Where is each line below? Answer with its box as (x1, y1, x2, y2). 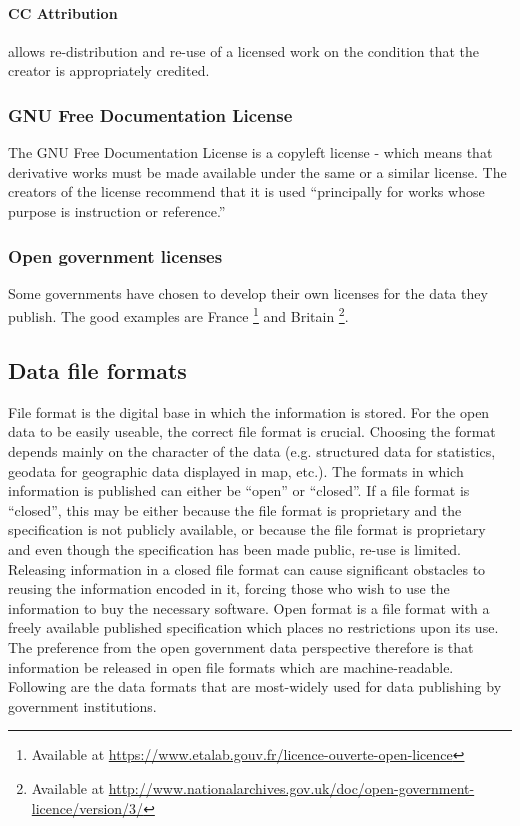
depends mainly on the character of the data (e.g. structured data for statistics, (8, 441, 496, 462)
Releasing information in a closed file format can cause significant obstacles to (8, 558, 486, 579)
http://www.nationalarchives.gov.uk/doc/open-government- (108, 777, 475, 798)
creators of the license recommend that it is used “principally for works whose (8, 181, 485, 202)
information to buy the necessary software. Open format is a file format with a (8, 597, 490, 618)
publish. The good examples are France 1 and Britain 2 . (8, 303, 349, 327)
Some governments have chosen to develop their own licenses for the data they (8, 282, 488, 303)
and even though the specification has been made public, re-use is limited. (8, 539, 462, 559)
